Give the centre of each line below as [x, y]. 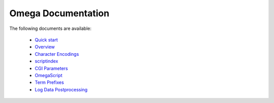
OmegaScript [49, 75]
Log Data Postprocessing [61, 89]
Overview [45, 47]
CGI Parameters [51, 68]
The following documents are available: [50, 28]
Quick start [46, 40]
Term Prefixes [49, 82]
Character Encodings [57, 54]
